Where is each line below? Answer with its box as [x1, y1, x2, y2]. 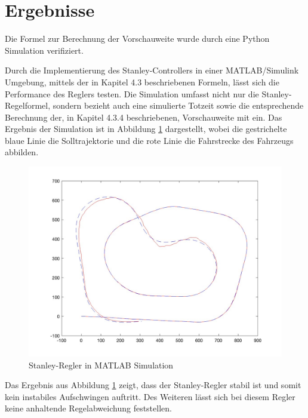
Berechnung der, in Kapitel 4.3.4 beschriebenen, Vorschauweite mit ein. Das [5, 110, 282, 123]
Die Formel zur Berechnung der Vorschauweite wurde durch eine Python [5, 32, 270, 45]
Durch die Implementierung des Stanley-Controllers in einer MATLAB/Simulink [5, 64, 299, 76]
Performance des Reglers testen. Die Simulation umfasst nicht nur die [5, 87, 259, 100]
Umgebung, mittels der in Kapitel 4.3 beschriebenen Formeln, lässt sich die [5, 75, 279, 88]
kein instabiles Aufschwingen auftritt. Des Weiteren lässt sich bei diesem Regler [5, 390, 295, 402]
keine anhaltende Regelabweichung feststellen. [5, 402, 172, 414]
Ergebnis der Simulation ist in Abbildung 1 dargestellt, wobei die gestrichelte [5, 122, 287, 135]
